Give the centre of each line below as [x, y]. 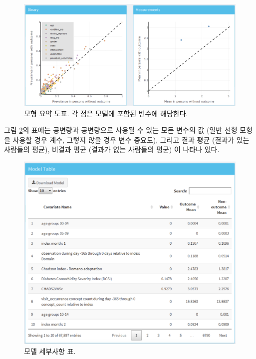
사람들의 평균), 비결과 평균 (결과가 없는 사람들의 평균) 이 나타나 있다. [112, 149]
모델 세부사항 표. [50, 351]
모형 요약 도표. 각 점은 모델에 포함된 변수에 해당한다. [106, 113]
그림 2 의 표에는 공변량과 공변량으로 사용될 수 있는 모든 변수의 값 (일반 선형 [121, 130]
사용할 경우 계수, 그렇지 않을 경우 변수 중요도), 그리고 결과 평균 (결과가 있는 [131, 139]
